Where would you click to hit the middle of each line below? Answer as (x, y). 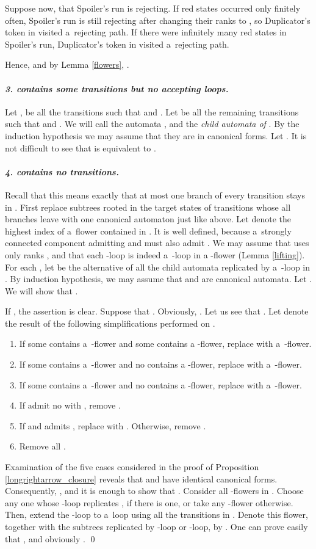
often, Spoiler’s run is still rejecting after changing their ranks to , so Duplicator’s (158, 20)
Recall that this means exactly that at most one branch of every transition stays (155, 195)
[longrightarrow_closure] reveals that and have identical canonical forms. (141, 478)
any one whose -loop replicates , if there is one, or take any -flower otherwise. (149, 502)
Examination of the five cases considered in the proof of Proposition (132, 467)
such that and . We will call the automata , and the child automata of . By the (152, 124)
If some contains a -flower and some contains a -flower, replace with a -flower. (165, 344)
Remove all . (42, 446)
